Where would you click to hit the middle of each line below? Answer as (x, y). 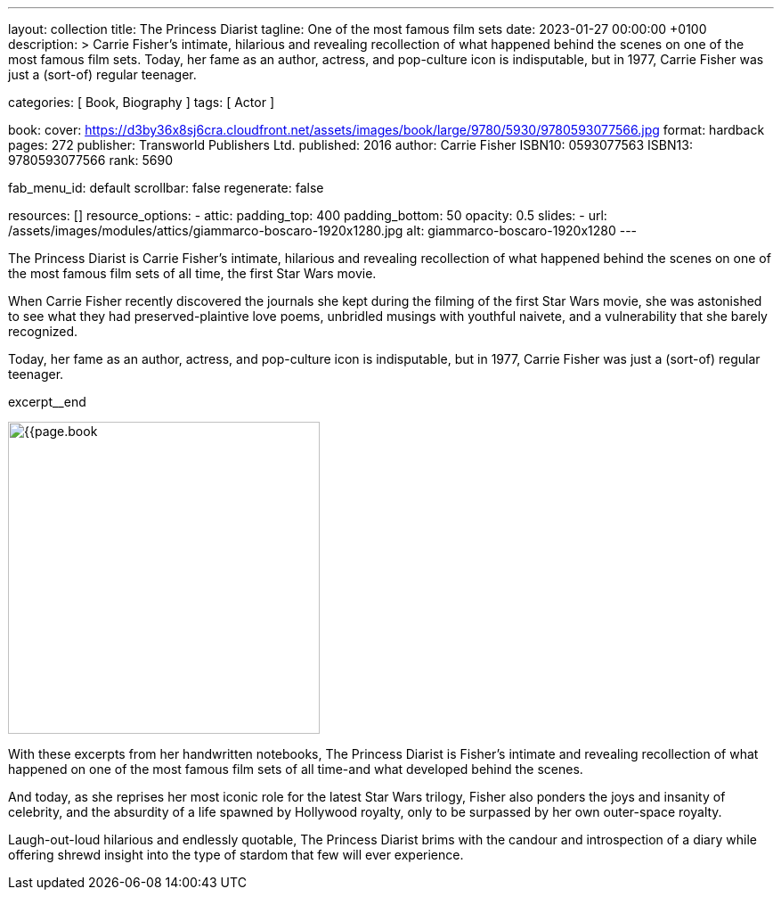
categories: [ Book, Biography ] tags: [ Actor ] (142, 102)
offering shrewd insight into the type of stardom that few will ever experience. (236, 855)
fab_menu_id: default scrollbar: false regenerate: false (166, 188)
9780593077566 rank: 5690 (90, 160)
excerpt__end (47, 402)
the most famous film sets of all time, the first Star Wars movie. (192, 273)
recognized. (43, 331)
